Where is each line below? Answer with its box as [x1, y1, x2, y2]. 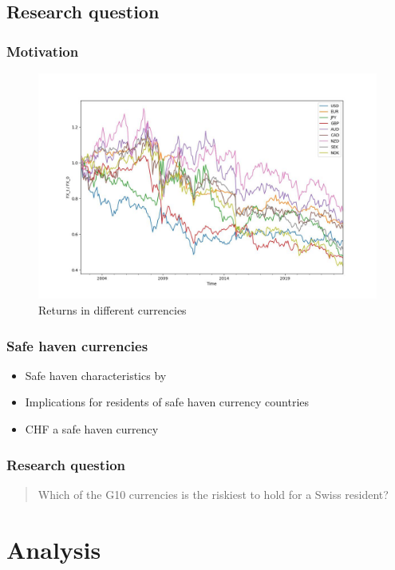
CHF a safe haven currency [25, 420, 159, 437]
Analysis [6, 532, 101, 565]
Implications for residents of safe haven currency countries [25, 394, 310, 410]
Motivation [6, 41, 79, 61]
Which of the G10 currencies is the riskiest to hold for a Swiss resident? [38, 485, 389, 502]
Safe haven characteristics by [25, 366, 167, 383]
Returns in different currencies [38, 301, 187, 318]
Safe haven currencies [6, 335, 148, 355]
